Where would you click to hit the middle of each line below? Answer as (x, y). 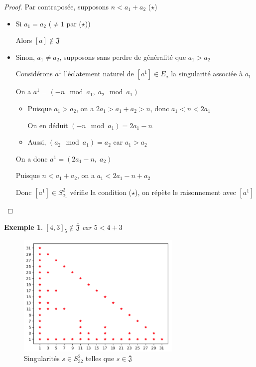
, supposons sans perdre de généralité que (123, 57)
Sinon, (25, 57)
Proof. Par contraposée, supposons (57, 6)
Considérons (34, 74)
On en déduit (48, 125)
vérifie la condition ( (101, 192)
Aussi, (37, 142)
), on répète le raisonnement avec (186, 192)
